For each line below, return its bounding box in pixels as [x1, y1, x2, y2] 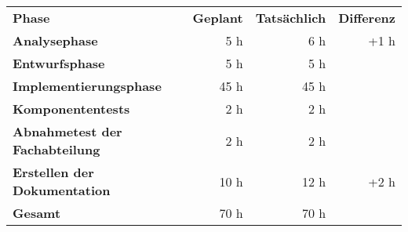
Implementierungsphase [13, 77, 162, 95]
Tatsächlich [255, 9, 326, 27]
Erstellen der [13, 163, 94, 181]
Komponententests [13, 100, 130, 118]
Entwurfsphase [13, 54, 105, 72]
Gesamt [13, 204, 61, 222]
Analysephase [13, 31, 98, 49]
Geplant [192, 9, 243, 27]
